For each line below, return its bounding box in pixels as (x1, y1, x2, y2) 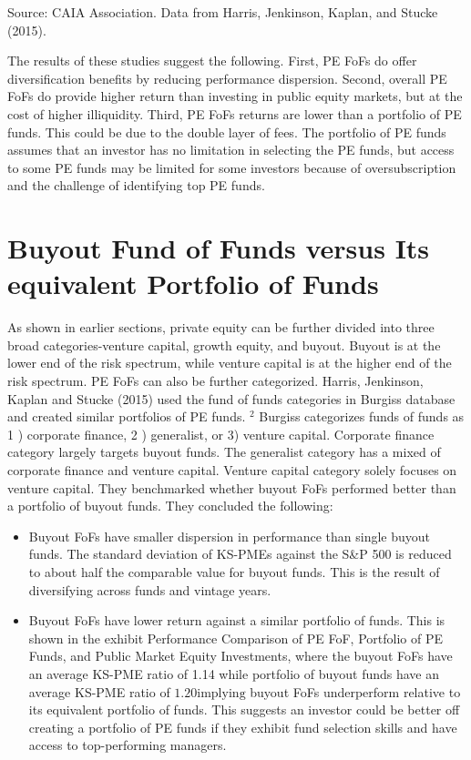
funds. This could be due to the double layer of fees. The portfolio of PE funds (7, 122, 446, 141)
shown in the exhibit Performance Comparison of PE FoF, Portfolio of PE (28, 628, 443, 647)
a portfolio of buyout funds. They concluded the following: (7, 496, 333, 515)
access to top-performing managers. (28, 735, 227, 755)
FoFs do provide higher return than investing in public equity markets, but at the (7, 86, 463, 106)
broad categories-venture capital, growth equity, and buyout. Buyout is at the (7, 335, 441, 354)
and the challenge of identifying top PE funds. (7, 176, 265, 195)
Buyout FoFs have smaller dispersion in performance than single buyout (28, 526, 431, 545)
